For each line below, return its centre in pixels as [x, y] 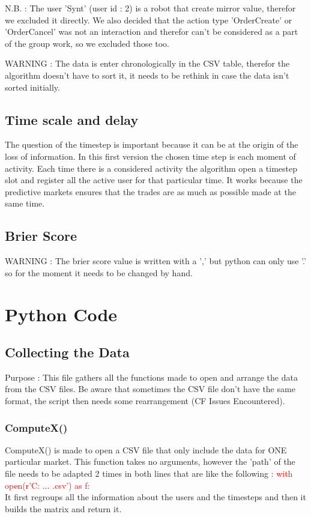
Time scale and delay [72, 119]
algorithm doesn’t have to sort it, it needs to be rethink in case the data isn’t [147, 75]
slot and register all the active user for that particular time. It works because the [154, 180]
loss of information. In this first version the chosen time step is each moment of [150, 156]
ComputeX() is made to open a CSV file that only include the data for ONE [146, 449]
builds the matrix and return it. [63, 508]
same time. [25, 203]
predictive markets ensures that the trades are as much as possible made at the [150, 191]
